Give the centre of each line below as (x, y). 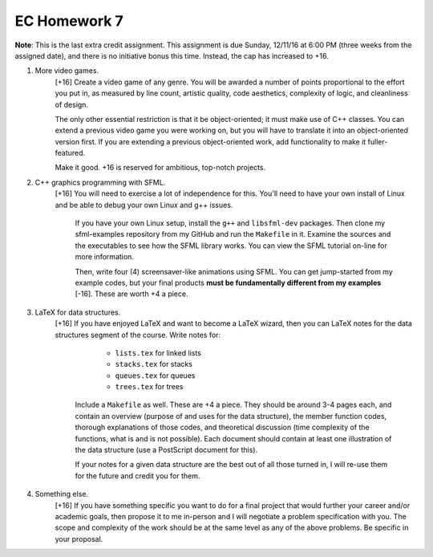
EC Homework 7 (69, 21)
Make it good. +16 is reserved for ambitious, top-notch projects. (160, 168)
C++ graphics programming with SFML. (100, 182)
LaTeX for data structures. (78, 312)
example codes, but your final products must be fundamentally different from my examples (228, 283)
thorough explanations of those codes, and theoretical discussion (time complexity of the (223, 427)
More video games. (67, 71)
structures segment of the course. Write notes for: (138, 335)
